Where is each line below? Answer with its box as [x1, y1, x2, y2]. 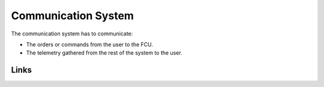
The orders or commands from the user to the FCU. [26, 41, 153, 48]
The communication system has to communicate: [11, 30, 133, 37]
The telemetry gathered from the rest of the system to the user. [26, 49, 182, 56]
